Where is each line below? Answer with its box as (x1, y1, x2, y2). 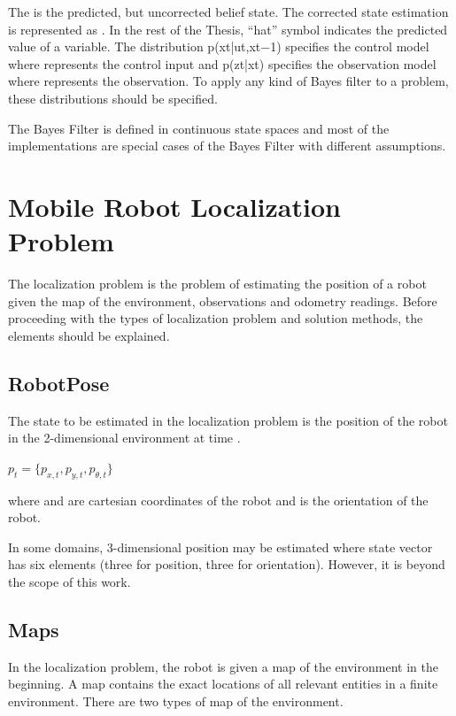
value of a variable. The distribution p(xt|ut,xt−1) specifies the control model (8, 37, 429, 56)
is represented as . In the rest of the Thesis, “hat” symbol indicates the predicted (8, 19, 448, 38)
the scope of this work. (8, 573, 131, 590)
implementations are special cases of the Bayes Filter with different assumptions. (8, 136, 446, 155)
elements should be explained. (8, 326, 170, 344)
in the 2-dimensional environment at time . (8, 428, 241, 447)
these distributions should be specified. (8, 89, 218, 107)
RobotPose (8, 369, 110, 396)
